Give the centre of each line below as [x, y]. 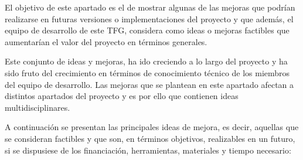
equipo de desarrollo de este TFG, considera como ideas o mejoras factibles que [147, 30]
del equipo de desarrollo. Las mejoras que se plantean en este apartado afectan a [149, 84]
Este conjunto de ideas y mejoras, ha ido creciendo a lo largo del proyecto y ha [146, 61]
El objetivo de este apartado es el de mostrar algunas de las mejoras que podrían [150, 7]
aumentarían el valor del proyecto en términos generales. [106, 41]
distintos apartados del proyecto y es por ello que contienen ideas [122, 96]
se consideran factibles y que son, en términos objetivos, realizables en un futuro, [150, 138]
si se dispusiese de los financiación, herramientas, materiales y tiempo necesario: [148, 150]
